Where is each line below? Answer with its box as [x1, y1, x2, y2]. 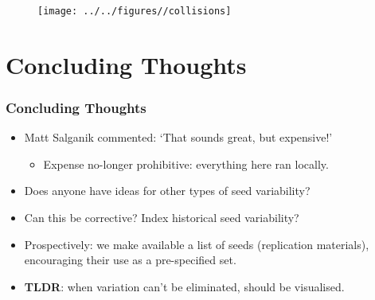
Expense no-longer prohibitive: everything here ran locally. [43, 155, 329, 172]
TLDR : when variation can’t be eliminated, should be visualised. [24, 278, 345, 294]
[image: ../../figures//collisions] [37, 6, 232, 17]
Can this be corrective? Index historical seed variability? [24, 209, 299, 226]
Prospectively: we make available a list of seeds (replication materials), [24, 236, 369, 252]
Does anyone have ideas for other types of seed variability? [24, 182, 311, 199]
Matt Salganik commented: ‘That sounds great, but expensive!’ [24, 129, 333, 146]
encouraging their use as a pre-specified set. [24, 251, 236, 268]
